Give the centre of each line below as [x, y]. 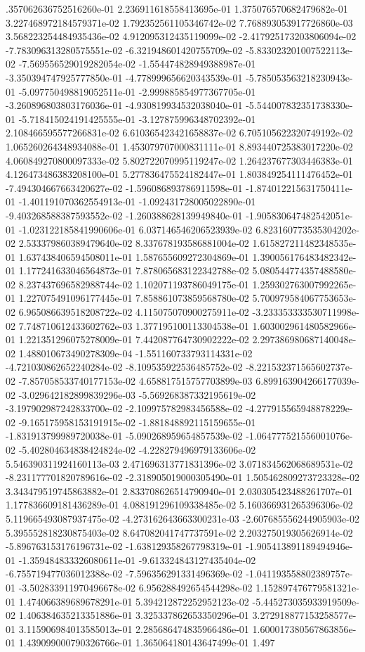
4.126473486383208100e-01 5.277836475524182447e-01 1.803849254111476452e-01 [179, 174]
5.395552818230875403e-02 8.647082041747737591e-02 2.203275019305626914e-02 [179, 532]
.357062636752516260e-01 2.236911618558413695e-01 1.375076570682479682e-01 [177, 8]
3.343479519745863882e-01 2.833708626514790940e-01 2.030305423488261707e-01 [179, 491]
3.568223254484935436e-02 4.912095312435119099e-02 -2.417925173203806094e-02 [181, 36]
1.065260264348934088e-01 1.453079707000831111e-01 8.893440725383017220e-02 [179, 146]
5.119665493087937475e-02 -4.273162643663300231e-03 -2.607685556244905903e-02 [182, 518]
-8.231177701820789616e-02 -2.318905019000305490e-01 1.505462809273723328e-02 [182, 477]
